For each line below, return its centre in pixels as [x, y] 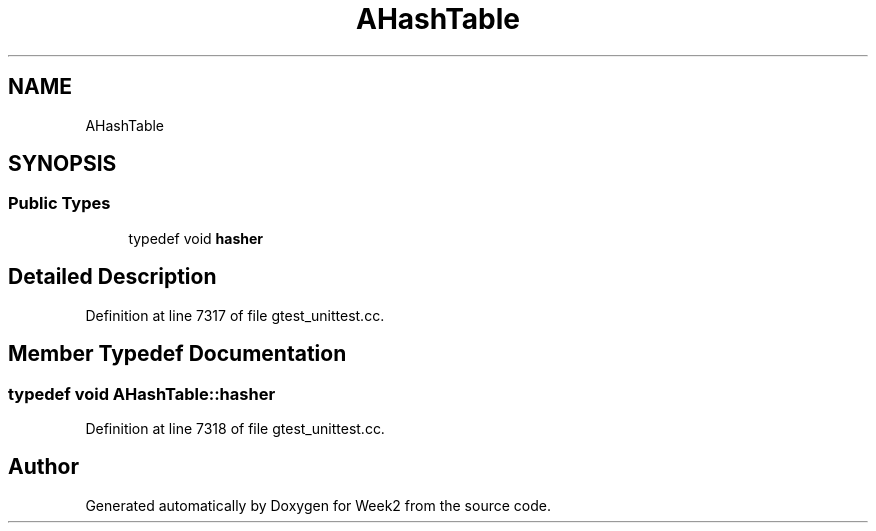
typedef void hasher [196, 238]
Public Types [59, 203]
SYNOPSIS [62, 164]
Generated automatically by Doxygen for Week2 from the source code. [318, 505]
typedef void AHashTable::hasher [142, 393]
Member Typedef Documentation [177, 354]
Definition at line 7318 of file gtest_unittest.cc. [235, 428]
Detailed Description [112, 277]
